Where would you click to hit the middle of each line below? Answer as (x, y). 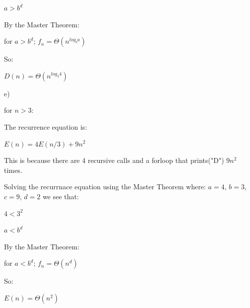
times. (13, 170)
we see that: (61, 196)
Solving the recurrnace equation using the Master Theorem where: (105, 187)
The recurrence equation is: (46, 126)
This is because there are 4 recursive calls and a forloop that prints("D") (114, 160)
